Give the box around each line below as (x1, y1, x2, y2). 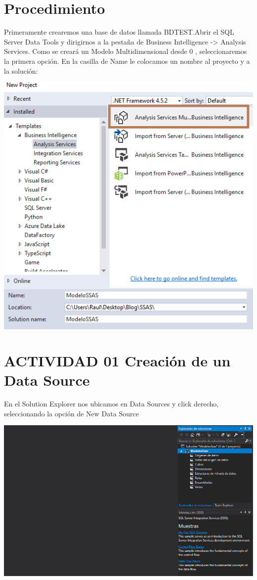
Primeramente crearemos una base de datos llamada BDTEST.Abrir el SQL (4, 27, 234, 37)
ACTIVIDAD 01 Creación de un (4, 351, 231, 371)
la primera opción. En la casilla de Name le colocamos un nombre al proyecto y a (4, 55, 250, 66)
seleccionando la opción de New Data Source (4, 408, 139, 418)
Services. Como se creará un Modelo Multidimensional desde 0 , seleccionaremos (4, 46, 247, 56)
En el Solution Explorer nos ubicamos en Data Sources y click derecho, (4, 399, 219, 409)
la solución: (4, 65, 38, 76)
